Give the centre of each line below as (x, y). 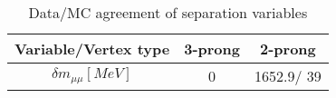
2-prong (288, 49)
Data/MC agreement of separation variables (168, 12)
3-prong (212, 49)
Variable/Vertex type (92, 49)
